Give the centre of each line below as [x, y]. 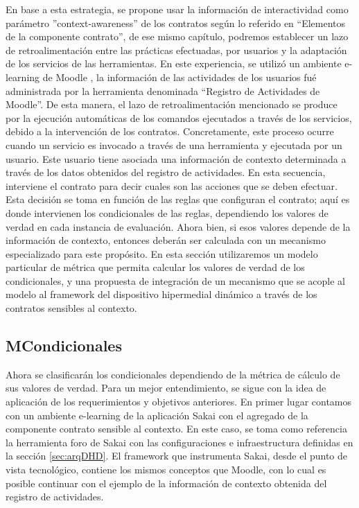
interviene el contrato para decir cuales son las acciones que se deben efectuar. [172, 185]
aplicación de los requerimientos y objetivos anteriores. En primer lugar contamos [179, 402]
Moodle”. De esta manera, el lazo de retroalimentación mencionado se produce [172, 104]
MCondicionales [64, 345]
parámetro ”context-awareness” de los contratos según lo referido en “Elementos [176, 23]
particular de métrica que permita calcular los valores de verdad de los [155, 267]
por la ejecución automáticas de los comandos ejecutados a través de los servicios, [179, 117]
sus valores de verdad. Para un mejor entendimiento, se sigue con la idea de [166, 388]
